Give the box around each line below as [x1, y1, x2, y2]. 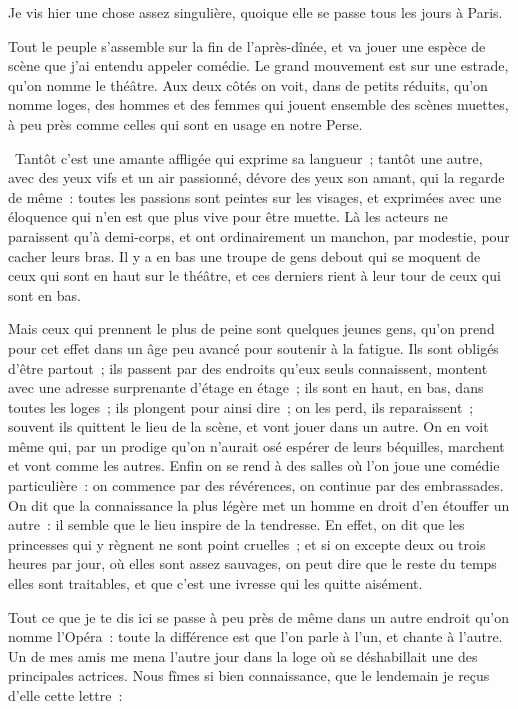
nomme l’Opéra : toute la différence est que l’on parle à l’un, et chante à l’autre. [8, 626, 503, 647]
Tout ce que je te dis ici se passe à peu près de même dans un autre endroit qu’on [8, 606, 510, 627]
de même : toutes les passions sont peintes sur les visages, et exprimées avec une [8, 186, 502, 207]
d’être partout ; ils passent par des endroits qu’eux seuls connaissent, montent [8, 357, 488, 378]
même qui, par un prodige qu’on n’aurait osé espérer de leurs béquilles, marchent [8, 435, 505, 456]
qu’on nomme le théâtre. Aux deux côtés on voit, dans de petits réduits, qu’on [8, 74, 488, 95]
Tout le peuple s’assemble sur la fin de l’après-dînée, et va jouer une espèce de [8, 35, 486, 56]
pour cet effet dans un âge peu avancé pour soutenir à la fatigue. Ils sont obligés [8, 337, 499, 358]
